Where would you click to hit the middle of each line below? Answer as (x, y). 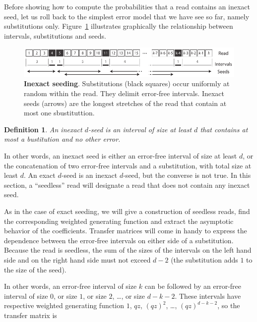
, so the (229, 305)
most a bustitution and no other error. (62, 139)
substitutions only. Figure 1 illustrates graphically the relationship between (119, 26)
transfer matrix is (31, 315)
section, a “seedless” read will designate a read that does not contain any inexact (127, 185)
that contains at (224, 129)
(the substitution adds (204, 259)
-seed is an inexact (89, 175)
